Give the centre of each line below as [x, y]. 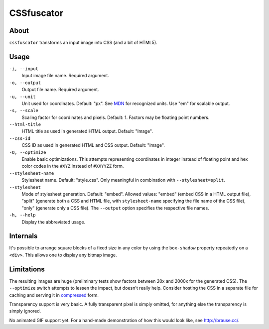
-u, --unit [22, 97]
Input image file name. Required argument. [66, 76]
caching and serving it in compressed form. [54, 295]
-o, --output [25, 83]
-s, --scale [24, 110]
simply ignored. [25, 311]
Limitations [27, 269]
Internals [23, 236]
